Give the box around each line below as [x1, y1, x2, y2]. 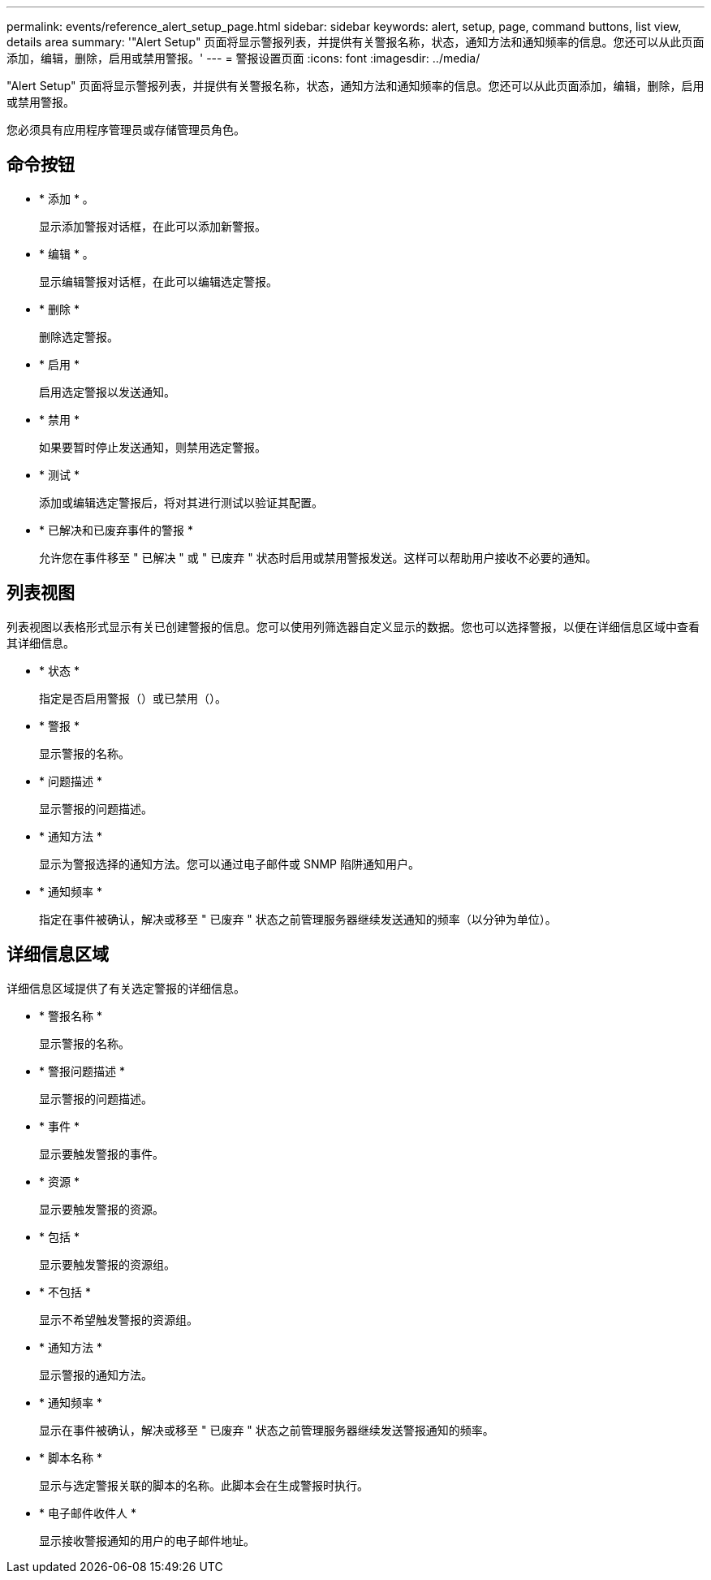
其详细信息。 [6, 635, 75, 650]
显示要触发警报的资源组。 [39, 1257, 175, 1271]
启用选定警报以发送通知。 [39, 384, 175, 399]
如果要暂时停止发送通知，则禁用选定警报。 [39, 439, 266, 454]
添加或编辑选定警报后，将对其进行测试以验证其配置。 [39, 495, 323, 509]
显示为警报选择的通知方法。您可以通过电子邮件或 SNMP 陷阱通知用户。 [39, 856, 420, 871]
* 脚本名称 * [39, 1450, 102, 1465]
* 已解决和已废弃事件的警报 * [39, 522, 193, 537]
